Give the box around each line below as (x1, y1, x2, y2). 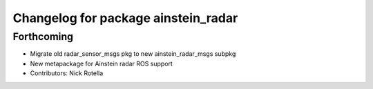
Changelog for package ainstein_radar (12, 10, 238, 26)
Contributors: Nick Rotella (30, 69, 104, 77)
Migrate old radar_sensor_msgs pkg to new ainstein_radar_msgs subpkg (30, 50, 236, 58)
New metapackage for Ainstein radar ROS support (30, 59, 173, 68)
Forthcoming (12, 30, 74, 43)
